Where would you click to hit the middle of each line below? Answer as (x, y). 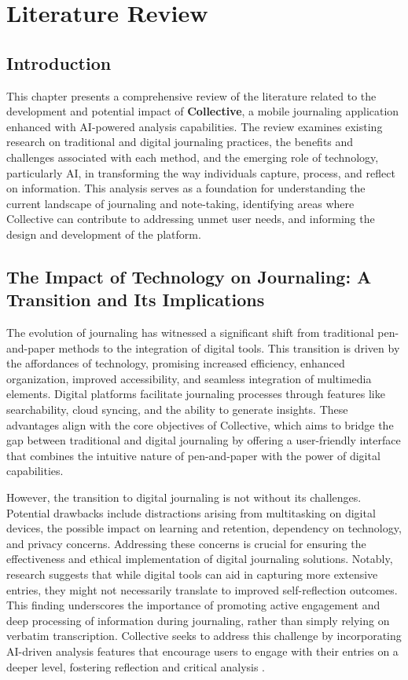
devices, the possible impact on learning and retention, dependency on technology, (204, 528)
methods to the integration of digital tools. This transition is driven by (229, 347)
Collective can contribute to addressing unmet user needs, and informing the (191, 219)
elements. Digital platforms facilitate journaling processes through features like (196, 394)
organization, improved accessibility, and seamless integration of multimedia (189, 378)
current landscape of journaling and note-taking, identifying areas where (180, 203)
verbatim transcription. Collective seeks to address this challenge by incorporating (204, 636)
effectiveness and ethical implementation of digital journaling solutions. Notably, (200, 559)
